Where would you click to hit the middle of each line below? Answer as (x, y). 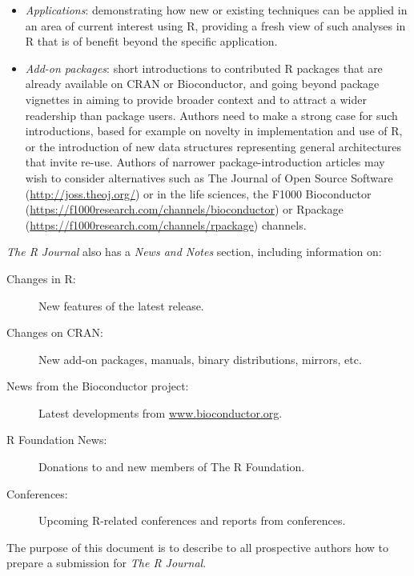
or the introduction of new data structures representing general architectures (213, 146)
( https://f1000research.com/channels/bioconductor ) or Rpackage (184, 209)
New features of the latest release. (121, 305)
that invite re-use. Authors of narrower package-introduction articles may (205, 162)
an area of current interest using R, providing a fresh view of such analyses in (215, 25)
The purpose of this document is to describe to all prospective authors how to (197, 547)
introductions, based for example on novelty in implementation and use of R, (214, 131)
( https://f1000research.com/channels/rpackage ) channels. (166, 224)
